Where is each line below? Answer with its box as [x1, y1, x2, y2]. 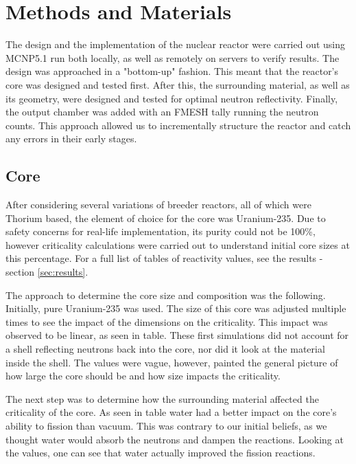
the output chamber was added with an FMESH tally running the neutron [5, 104, 319, 119]
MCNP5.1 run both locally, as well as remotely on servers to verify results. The [5, 50, 340, 65]
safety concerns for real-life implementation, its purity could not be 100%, [5, 224, 316, 239]
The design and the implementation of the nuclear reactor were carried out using [5, 37, 346, 52]
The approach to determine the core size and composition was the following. [5, 287, 326, 302]
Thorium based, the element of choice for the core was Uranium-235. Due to [5, 210, 326, 225]
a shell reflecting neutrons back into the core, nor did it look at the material [5, 342, 325, 356]
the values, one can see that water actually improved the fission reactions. [5, 445, 316, 460]
